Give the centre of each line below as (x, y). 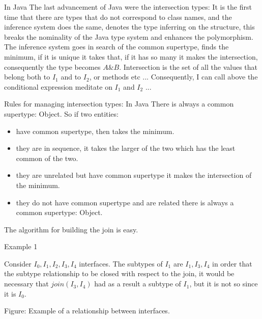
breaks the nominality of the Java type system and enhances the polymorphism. (129, 36)
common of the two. (47, 158)
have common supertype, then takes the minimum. (95, 131)
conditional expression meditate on (58, 86)
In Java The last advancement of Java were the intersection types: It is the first (128, 7)
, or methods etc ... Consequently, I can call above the (173, 77)
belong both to (27, 77)
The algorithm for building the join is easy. (71, 229)
